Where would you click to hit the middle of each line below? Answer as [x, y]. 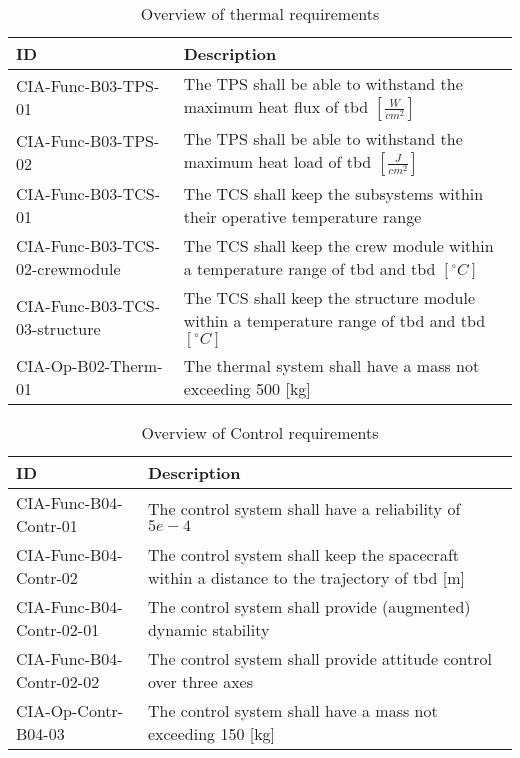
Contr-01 [47, 525]
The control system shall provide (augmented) [309, 606]
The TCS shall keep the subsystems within [333, 193]
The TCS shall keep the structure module [329, 297]
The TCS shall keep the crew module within [338, 245]
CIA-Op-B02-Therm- [89, 365]
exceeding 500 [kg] [247, 388]
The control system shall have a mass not [292, 710]
